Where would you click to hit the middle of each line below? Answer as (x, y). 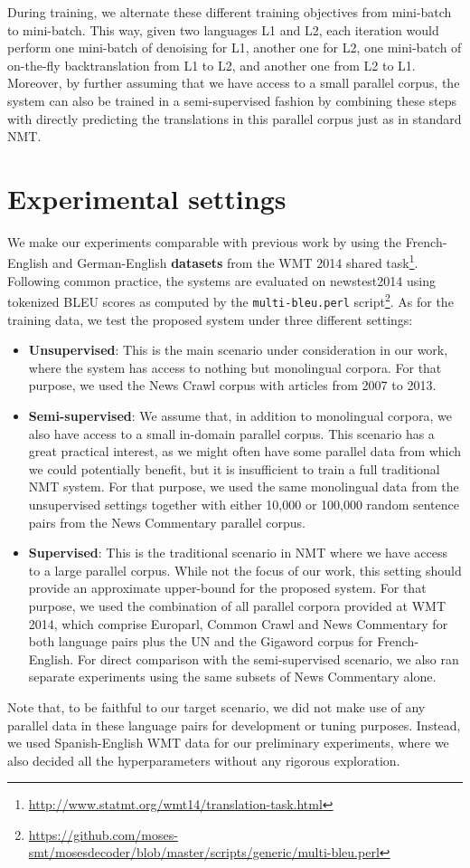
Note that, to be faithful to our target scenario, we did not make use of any (216, 706)
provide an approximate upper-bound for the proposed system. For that (227, 588)
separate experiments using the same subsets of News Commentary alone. (232, 677)
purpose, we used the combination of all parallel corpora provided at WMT (237, 605)
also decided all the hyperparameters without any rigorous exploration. (204, 760)
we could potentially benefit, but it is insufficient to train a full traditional (234, 468)
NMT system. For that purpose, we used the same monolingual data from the (244, 486)
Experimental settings (147, 198)
